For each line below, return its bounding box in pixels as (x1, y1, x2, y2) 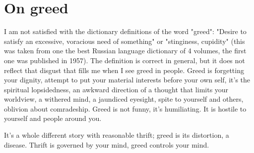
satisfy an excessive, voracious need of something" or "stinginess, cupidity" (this (4, 36, 245, 46)
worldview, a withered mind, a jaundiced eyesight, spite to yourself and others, (4, 94, 244, 104)
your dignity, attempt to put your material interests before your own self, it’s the (4, 75, 251, 85)
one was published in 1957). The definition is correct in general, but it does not (4, 55, 245, 65)
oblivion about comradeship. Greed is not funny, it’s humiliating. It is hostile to (4, 103, 247, 114)
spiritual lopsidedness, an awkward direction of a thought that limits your (4, 84, 229, 94)
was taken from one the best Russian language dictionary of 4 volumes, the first (4, 45, 247, 56)
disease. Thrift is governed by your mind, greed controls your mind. (4, 139, 209, 150)
